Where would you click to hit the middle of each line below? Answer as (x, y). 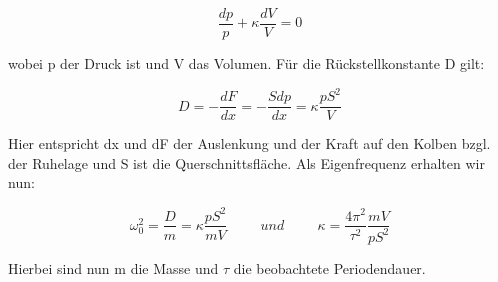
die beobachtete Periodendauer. (329, 267)
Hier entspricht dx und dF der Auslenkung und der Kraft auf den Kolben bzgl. (249, 143)
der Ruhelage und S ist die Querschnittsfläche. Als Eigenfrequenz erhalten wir (246, 162)
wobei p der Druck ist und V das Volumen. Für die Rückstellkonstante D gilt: (246, 63)
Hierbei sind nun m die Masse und (113, 267)
